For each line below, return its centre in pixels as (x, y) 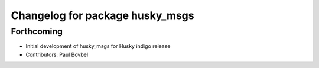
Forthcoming (37, 31)
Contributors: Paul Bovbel (57, 54)
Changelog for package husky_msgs (102, 15)
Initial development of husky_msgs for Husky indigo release (98, 46)
